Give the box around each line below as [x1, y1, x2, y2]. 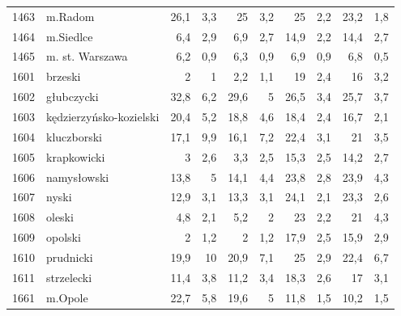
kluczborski [46, 128, 102, 145]
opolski [46, 229, 81, 246]
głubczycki [46, 88, 99, 105]
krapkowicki [46, 148, 105, 165]
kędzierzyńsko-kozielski [46, 107, 160, 124]
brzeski [46, 68, 81, 85]
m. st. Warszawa [46, 48, 128, 65]
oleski [46, 209, 74, 225]
